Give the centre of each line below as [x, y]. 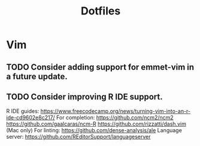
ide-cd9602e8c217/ [31, 118]
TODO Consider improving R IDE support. [84, 96]
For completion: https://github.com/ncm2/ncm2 [115, 118]
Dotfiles [101, 11]
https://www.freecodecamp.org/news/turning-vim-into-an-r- [116, 111]
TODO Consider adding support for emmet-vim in [100, 67]
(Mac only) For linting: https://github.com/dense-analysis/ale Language [94, 130]
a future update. [37, 76]
